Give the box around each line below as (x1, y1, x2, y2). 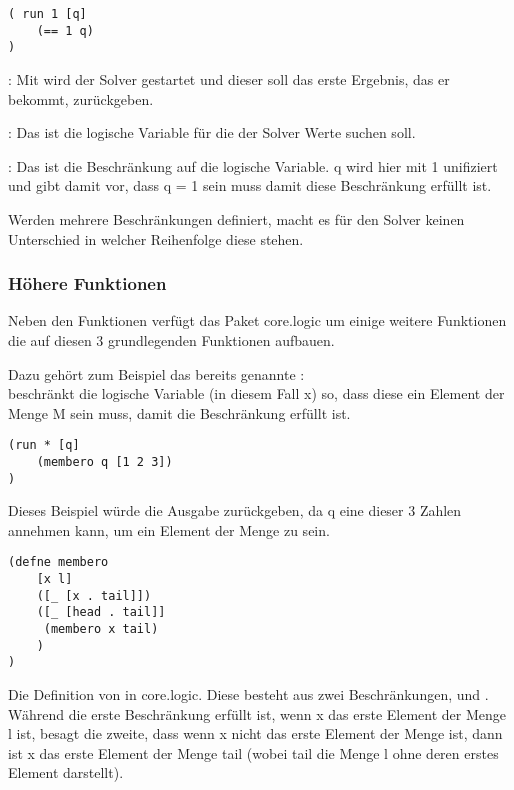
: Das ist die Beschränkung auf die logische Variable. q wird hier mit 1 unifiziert (8, 155, 498, 176)
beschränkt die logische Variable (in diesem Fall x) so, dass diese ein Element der (8, 383, 505, 404)
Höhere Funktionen (8, 271, 167, 296)
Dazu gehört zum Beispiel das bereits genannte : (8, 363, 305, 384)
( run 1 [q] (8, 7, 87, 21)
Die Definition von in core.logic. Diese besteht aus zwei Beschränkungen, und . (8, 684, 489, 705)
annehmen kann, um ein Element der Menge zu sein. (8, 519, 330, 540)
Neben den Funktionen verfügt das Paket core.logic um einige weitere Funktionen (8, 310, 507, 331)
